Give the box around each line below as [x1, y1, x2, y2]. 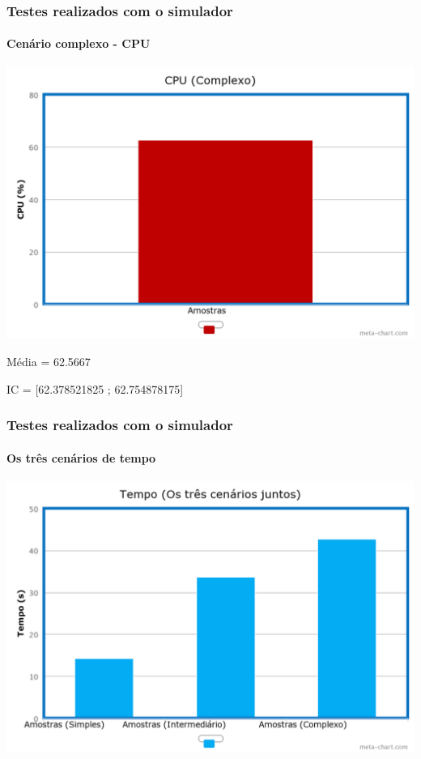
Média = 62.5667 [6, 352, 91, 369]
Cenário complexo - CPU [6, 35, 151, 52]
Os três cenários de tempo [6, 449, 156, 466]
